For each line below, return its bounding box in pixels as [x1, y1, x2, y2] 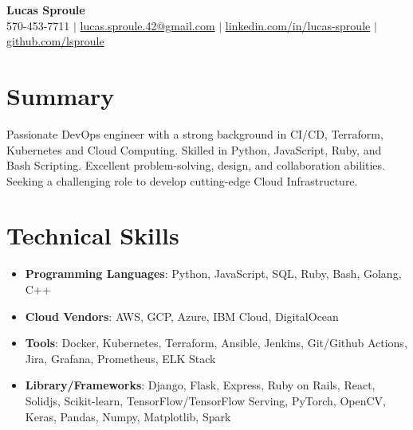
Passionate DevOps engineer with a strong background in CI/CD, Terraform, [6, 125, 383, 142]
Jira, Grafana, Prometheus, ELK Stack [25, 350, 216, 366]
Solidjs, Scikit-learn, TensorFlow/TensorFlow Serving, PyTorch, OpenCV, [25, 392, 386, 408]
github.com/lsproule [6, 33, 104, 49]
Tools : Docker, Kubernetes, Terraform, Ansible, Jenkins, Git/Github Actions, [25, 334, 407, 351]
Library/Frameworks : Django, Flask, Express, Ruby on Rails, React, [25, 377, 376, 393]
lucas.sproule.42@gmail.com [80, 17, 215, 33]
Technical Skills [6, 219, 179, 252]
